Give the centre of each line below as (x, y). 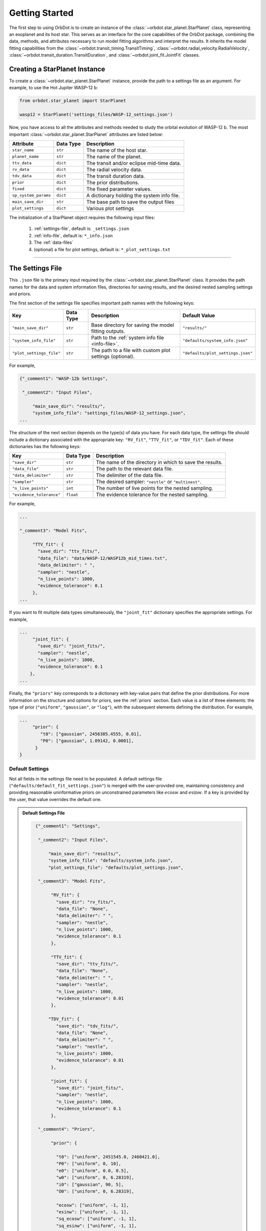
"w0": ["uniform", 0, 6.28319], (95, 1178)
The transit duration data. (116, 176)
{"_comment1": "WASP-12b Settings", (64, 378)
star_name (23, 150)
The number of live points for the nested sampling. (155, 488)
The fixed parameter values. (119, 189)
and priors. (20, 294)
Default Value (199, 315)
